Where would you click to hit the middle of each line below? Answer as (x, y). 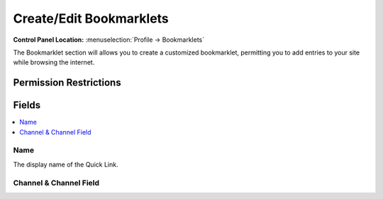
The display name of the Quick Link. (66, 164)
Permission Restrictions (67, 83)
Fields (27, 105)
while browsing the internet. (54, 62)
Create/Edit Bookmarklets (91, 18)
